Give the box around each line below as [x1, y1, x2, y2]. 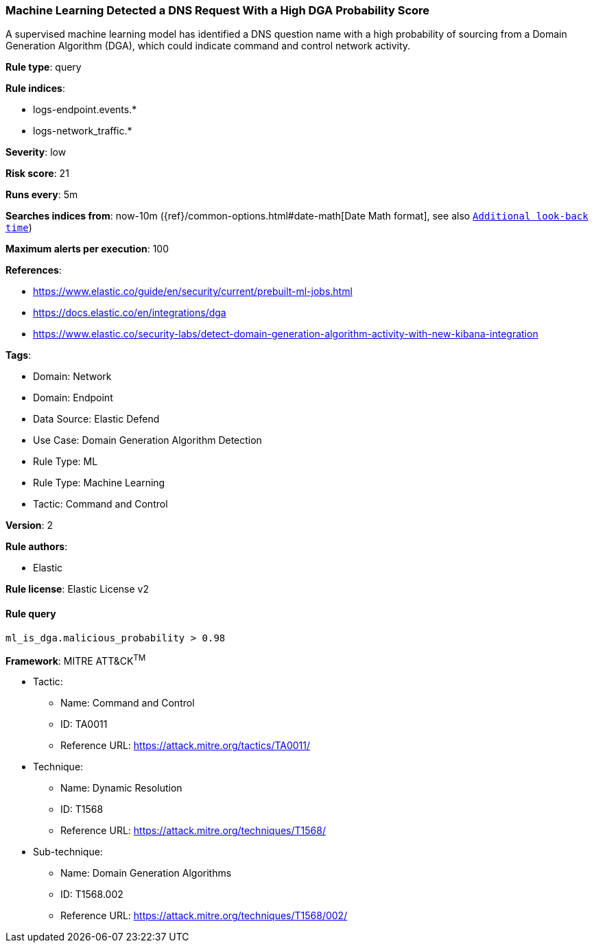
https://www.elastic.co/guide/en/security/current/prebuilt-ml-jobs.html [33, 285, 353, 298]
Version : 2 [5, 519, 54, 532]
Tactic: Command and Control [33, 498, 168, 510]
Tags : [5, 349, 32, 362]
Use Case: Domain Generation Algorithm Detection [33, 434, 262, 447]
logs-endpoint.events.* [33, 104, 137, 116]
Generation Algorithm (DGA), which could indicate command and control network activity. [5, 40, 411, 52]
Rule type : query [5, 61, 82, 73]
